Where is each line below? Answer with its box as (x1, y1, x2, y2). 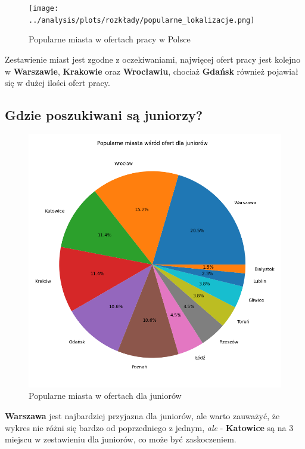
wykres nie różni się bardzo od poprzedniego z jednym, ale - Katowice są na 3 (5, 421, 294, 433)
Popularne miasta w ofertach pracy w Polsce (29, 33, 191, 45)
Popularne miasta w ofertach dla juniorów (29, 389, 182, 402)
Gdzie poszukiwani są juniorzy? (5, 106, 203, 124)
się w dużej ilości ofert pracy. (5, 76, 110, 89)
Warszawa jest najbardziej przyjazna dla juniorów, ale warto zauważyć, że (5, 410, 280, 422)
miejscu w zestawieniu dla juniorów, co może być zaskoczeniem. (5, 433, 236, 445)
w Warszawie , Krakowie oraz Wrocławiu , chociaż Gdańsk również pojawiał (5, 64, 298, 77)
